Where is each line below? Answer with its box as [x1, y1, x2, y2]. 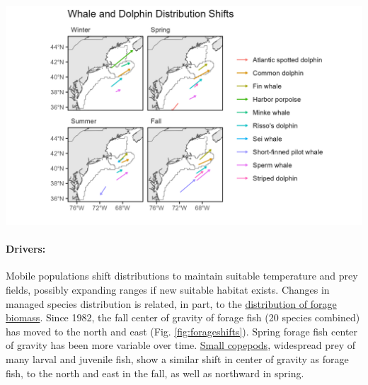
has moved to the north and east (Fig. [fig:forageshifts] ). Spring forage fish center [6, 323, 358, 338]
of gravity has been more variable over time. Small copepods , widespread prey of [6, 338, 355, 352]
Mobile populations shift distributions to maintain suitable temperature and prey [6, 268, 358, 283]
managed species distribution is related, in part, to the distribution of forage [6, 296, 337, 311]
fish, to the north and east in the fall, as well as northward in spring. [6, 365, 304, 380]
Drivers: [6, 241, 46, 256]
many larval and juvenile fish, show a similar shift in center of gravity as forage [6, 352, 349, 367]
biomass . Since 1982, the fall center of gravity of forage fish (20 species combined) [6, 310, 360, 325]
